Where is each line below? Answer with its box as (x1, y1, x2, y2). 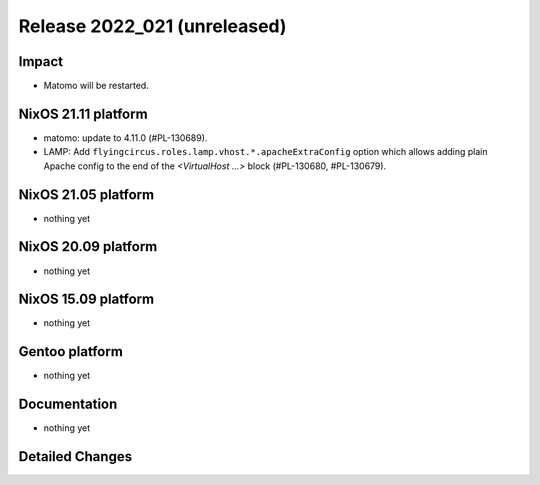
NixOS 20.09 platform (18, 238, 158, 255)
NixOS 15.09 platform (18, 291, 155, 308)
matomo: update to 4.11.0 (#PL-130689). (43, 131, 208, 144)
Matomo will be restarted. (43, 80, 149, 92)
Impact (18, 53, 64, 70)
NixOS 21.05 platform (18, 186, 155, 203)
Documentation (18, 396, 118, 413)
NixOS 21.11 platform (18, 105, 149, 122)
